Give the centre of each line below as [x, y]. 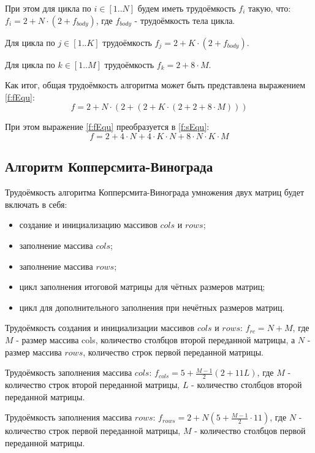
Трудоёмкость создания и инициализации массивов [100, 328]
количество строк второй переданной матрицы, [93, 384]
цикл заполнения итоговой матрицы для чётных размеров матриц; [142, 287]
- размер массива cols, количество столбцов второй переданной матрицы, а [156, 339]
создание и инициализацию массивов [88, 225]
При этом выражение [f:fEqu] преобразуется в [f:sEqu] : [107, 127]
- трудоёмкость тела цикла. [185, 20]
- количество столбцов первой [250, 431]
